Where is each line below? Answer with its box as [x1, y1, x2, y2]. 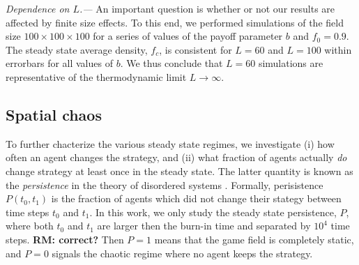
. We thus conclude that [120, 56, 223, 70]
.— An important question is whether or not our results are [79, 1, 335, 15]
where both [6, 218, 54, 233]
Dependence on [6, 1, 70, 15]
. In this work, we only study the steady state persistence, [89, 204, 337, 219]
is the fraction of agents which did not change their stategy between [51, 191, 342, 206]
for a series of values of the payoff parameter [93, 29, 283, 43]
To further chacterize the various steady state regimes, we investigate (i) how [6, 136, 335, 151]
